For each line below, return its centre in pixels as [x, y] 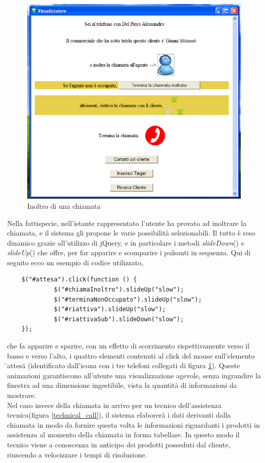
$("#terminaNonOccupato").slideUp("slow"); [128, 299]
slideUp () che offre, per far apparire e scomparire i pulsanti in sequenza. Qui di [129, 252]
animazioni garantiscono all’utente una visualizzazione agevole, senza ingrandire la [134, 375]
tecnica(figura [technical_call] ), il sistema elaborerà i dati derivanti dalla [119, 415]
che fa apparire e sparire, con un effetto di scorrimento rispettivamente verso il [128, 346]
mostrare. [22, 395]
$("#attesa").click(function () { [79, 280]
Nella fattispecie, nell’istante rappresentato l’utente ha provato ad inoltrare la [127, 223]
